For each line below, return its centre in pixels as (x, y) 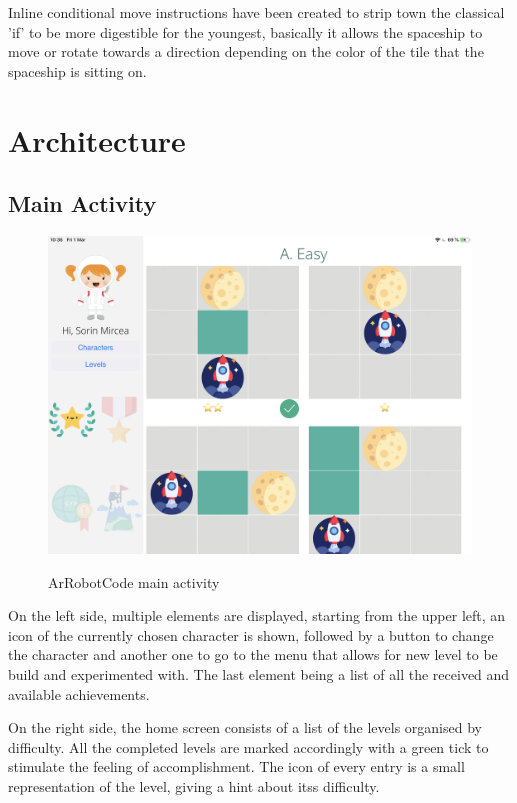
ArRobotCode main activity (134, 581)
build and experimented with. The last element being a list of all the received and (259, 673)
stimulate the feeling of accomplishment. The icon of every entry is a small (236, 766)
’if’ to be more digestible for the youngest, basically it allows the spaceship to (245, 31)
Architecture (97, 139)
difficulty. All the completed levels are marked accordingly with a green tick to (248, 746)
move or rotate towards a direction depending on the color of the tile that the (246, 51)
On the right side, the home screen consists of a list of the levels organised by (245, 727)
